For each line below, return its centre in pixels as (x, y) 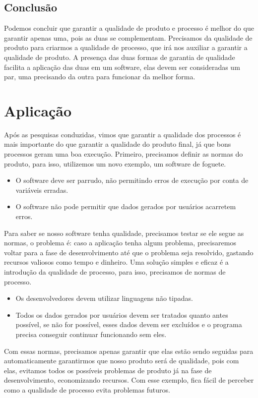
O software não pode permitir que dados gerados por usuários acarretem (126, 206)
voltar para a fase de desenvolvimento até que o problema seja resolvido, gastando (129, 252)
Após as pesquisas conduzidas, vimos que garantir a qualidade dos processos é (123, 134)
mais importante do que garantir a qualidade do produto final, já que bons (118, 144)
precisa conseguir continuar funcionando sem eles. (91, 334)
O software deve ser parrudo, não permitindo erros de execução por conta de (132, 180)
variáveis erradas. (42, 190)
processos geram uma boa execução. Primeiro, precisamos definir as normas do (124, 154)
